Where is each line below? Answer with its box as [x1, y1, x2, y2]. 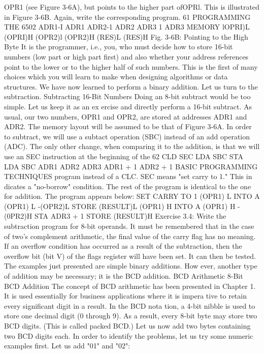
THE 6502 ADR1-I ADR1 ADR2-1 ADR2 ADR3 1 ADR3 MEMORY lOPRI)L [4, 21, 250, 32]
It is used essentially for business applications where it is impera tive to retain [4, 290, 247, 301]
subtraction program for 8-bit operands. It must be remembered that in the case [4, 221, 254, 231]
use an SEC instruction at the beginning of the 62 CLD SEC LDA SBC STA [4, 151, 243, 161]
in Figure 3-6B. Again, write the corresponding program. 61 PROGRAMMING [4, 11, 251, 22]
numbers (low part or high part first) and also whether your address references [4, 51, 249, 62]
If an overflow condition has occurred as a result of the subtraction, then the [4, 241, 242, 251]
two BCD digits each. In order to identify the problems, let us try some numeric [4, 330, 253, 341]
